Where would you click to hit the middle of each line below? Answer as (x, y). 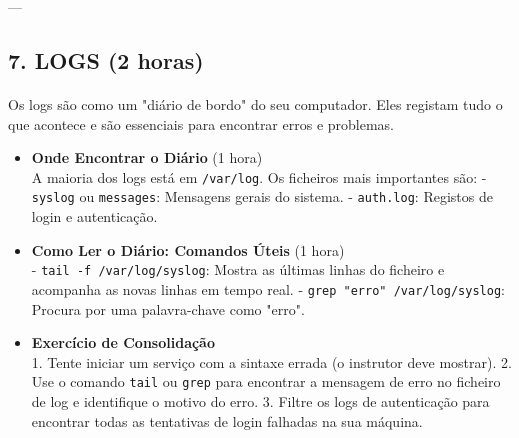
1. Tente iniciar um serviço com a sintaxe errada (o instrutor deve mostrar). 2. (271, 361)
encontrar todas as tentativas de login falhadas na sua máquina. (227, 420)
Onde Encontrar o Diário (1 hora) (147, 157)
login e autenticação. (94, 216)
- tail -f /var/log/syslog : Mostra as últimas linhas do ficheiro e (238, 269)
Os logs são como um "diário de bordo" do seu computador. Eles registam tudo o (255, 103)
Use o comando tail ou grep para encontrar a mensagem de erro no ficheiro (266, 381)
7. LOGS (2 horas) (106, 59)
